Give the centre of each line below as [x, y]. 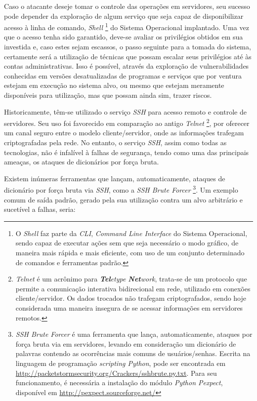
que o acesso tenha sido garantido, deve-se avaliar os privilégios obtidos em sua [124, 37]
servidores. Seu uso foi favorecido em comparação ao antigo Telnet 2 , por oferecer [127, 122]
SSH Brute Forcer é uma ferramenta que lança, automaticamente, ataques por [134, 334]
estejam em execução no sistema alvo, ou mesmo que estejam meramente [114, 85]
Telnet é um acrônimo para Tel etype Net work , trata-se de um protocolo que [131, 279]
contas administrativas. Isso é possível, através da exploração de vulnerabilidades [127, 66]
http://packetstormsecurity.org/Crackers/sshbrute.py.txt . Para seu [116, 373]
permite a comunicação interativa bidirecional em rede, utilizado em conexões [133, 288]
